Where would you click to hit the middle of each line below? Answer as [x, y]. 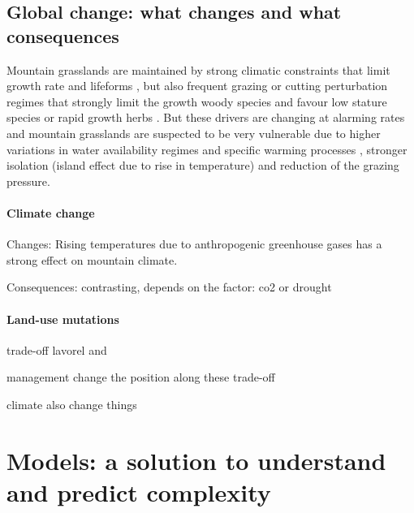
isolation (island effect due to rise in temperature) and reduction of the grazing [203, 165]
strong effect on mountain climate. [92, 259]
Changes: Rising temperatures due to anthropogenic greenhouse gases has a [194, 244]
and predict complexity [139, 491]
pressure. [28, 181]
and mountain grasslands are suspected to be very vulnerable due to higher [194, 133]
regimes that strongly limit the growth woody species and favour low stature [197, 101]
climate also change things [72, 404]
